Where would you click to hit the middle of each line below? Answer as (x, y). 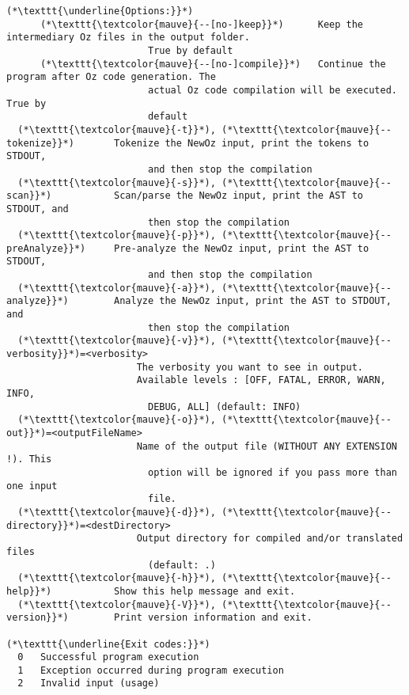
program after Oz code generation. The (111, 77)
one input (32, 486)
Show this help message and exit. (205, 591)
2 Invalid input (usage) (89, 684)
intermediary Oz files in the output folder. (128, 38)
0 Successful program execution (108, 657)
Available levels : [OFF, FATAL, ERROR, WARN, (261, 380)
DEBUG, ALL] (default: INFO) (224, 406)
